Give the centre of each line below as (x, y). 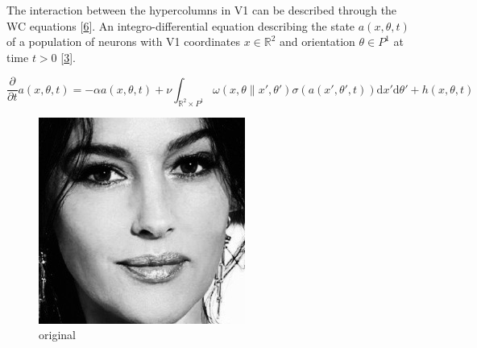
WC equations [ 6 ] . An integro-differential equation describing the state (181, 25)
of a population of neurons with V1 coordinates (123, 41)
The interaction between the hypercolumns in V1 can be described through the (202, 10)
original (57, 335)
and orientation (317, 41)
